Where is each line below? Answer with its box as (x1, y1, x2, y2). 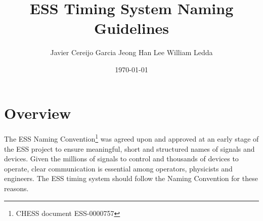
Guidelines (94, 18, 169, 38)
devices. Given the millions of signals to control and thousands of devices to (4, 153, 239, 164)
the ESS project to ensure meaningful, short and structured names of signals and (4, 143, 255, 154)
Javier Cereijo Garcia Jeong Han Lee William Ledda (50, 47, 213, 58)
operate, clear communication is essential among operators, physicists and (4, 163, 233, 173)
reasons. (4, 183, 29, 194)
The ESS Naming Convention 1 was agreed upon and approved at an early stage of (4, 132, 259, 144)
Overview (4, 102, 71, 123)
